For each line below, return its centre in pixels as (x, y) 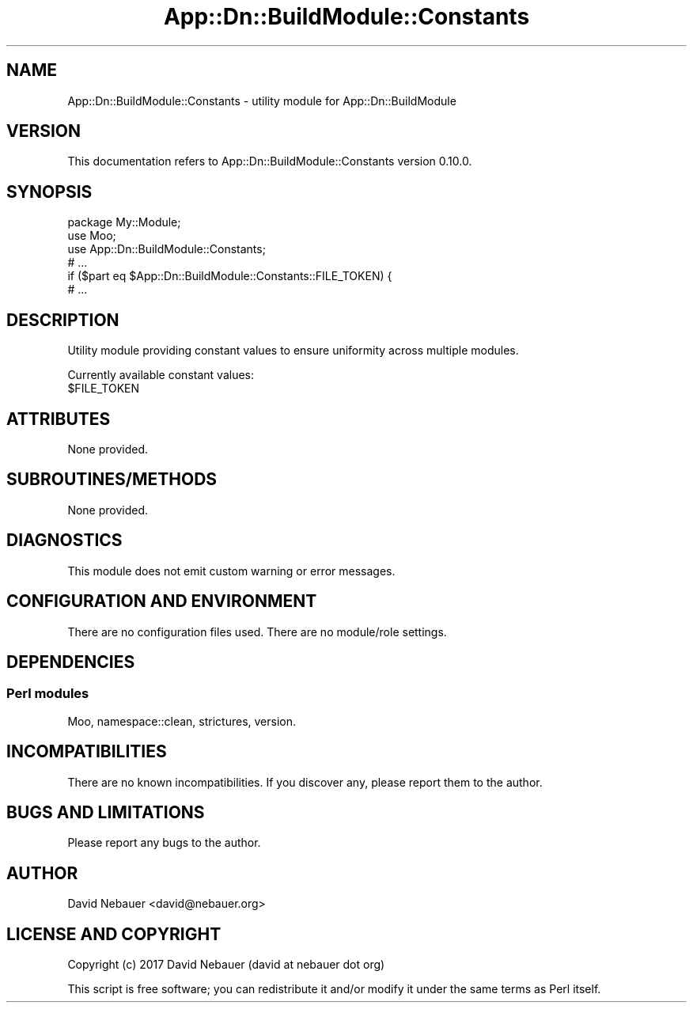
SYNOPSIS (49, 192)
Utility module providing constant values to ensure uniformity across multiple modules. (293, 351)
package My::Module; (124, 222)
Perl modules (48, 694)
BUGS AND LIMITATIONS (106, 812)
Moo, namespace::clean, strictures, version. (182, 721)
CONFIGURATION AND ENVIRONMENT (162, 601)
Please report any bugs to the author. (164, 843)
